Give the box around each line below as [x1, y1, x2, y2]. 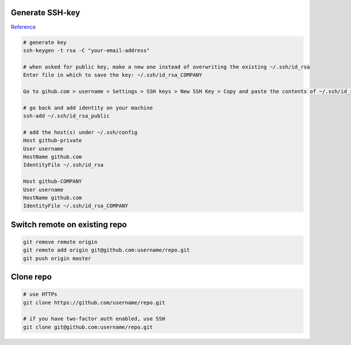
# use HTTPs [23, 291, 58, 298]
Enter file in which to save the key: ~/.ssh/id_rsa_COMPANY [23, 72, 202, 78]
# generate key [23, 39, 67, 46]
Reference [11, 23, 36, 30]
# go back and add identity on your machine [23, 104, 153, 111]
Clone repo [11, 272, 52, 282]
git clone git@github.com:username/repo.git [23, 323, 153, 330]
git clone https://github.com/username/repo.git [23, 299, 166, 306]
